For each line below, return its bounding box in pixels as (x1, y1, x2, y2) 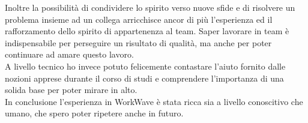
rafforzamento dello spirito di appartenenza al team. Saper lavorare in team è (5, 25, 289, 37)
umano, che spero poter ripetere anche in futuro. (5, 107, 184, 119)
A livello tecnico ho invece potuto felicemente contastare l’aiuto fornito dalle (5, 59, 286, 72)
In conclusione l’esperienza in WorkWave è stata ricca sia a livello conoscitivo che (5, 95, 303, 107)
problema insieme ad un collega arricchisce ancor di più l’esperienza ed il (5, 13, 273, 25)
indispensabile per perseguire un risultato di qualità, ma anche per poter (5, 36, 272, 49)
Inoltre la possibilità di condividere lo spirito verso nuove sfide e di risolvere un (5, 1, 295, 13)
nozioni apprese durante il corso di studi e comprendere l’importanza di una (5, 71, 284, 84)
